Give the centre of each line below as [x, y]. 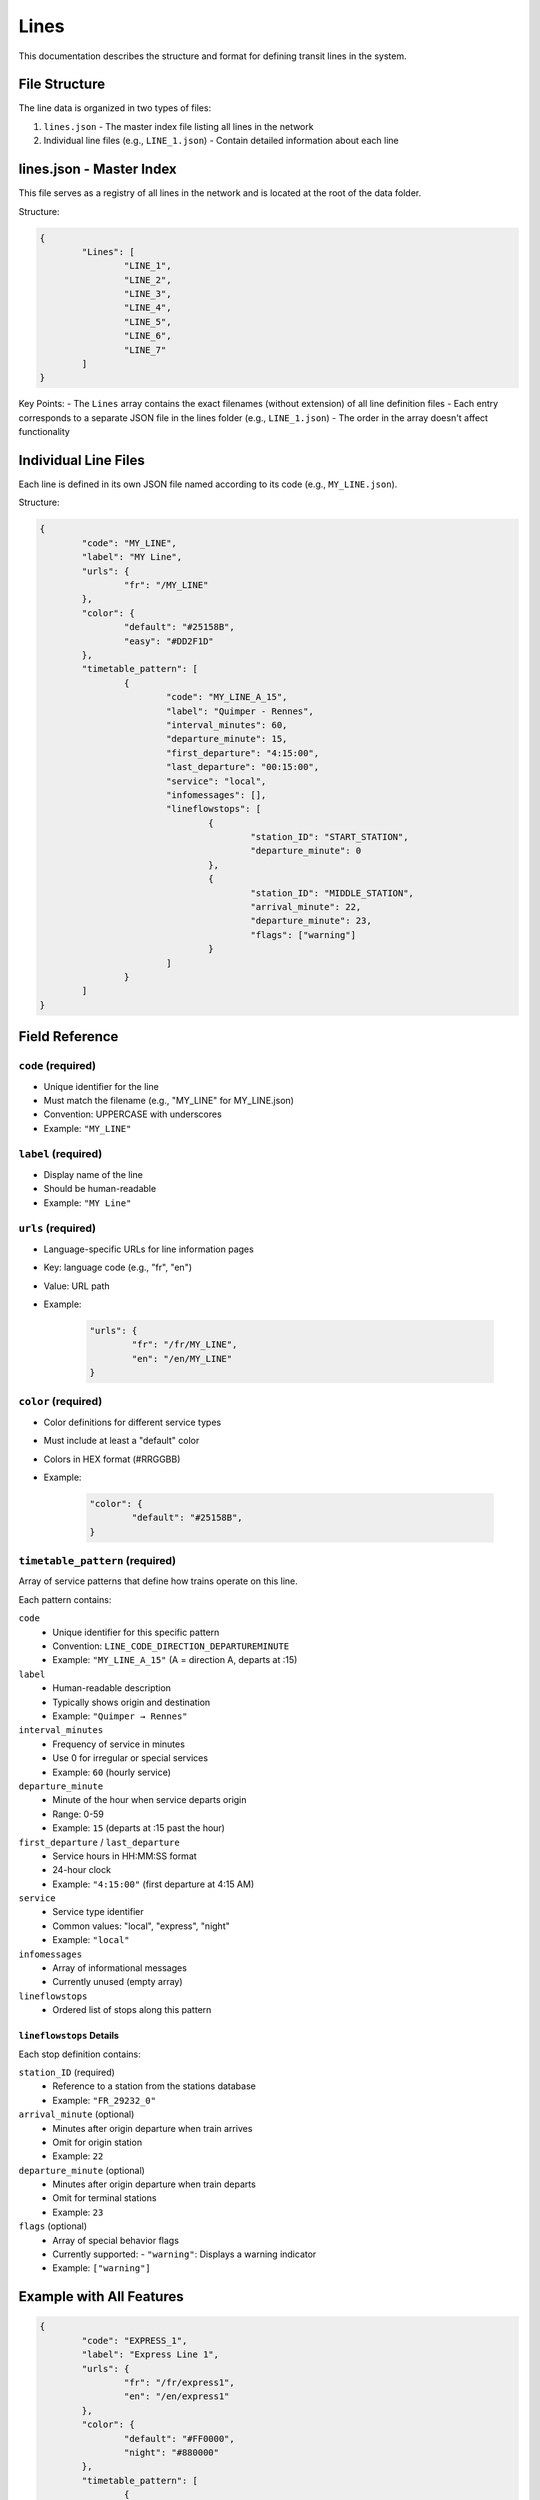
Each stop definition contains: [80, 2054]
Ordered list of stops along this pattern [132, 2010]
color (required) [60, 1402]
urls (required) [57, 1228]
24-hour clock [82, 1870]
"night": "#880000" [171, 2452]
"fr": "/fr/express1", [179, 2382]
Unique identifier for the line [101, 1086]
